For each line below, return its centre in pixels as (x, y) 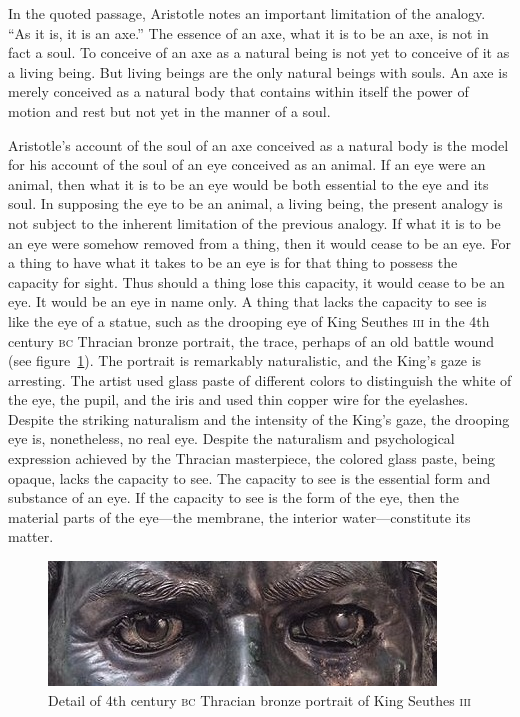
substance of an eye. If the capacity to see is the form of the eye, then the (233, 497)
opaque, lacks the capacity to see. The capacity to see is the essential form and (249, 477)
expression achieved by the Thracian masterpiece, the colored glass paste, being (252, 458)
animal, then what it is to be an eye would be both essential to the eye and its (248, 183)
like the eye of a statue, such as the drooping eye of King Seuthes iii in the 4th (249, 320)
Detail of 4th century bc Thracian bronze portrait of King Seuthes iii (259, 699)
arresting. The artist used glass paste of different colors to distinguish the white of (260, 379)
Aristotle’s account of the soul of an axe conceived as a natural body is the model (258, 144)
